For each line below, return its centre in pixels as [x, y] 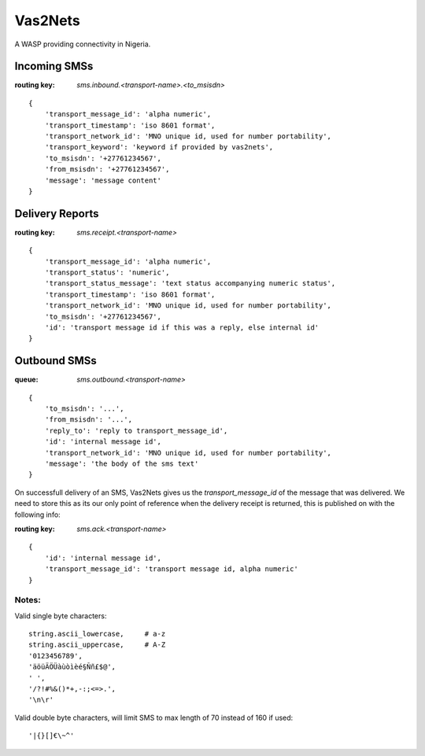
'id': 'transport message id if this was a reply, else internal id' [182, 328]
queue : [26, 380]
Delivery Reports [57, 214]
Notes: [28, 600]
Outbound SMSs [56, 361]
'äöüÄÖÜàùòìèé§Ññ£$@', [72, 667]
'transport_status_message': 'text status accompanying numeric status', [190, 284]
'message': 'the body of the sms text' [122, 464]
